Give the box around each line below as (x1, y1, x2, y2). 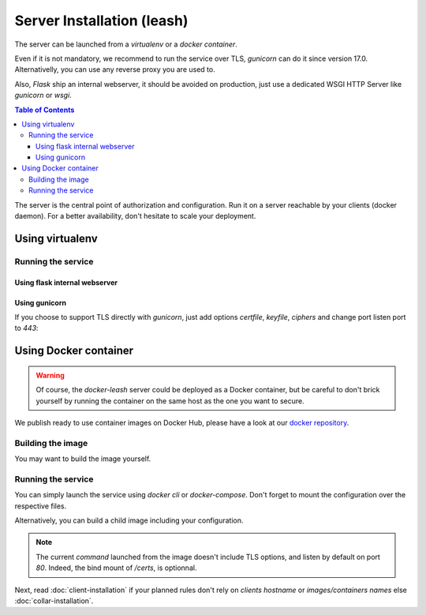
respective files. (14, 501, 67, 511)
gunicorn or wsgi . (14, 91, 73, 100)
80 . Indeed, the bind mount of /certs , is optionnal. (35, 563, 197, 572)
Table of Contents (14, 105, 75, 114)
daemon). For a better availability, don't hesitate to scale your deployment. (14, 212, 256, 221)
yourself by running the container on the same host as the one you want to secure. (35, 396, 305, 406)
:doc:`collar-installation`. (14, 596, 94, 606)
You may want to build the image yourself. (14, 454, 151, 463)
